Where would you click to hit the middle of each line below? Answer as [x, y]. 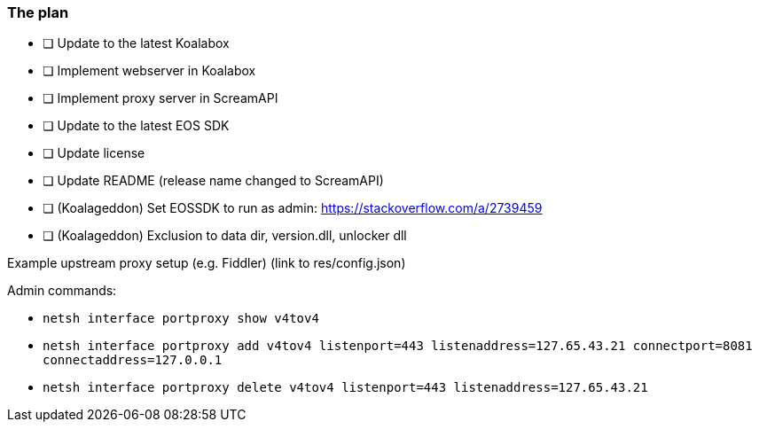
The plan [38, 12]
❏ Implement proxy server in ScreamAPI [160, 98]
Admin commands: [62, 291]
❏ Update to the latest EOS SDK [136, 126]
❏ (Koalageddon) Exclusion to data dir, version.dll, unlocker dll [225, 236]
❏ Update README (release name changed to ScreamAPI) [213, 181]
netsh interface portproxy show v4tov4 [181, 319]
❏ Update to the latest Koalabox [136, 43]
